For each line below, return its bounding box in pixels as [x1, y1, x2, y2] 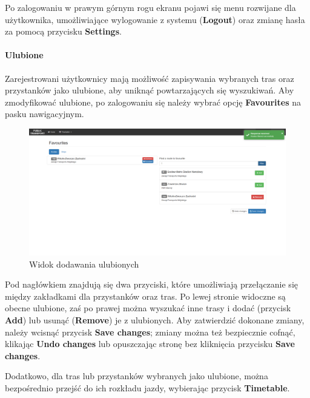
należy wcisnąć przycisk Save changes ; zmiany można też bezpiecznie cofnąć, [5, 325, 295, 338]
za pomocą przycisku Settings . [5, 25, 122, 38]
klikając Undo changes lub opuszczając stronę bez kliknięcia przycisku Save [5, 337, 295, 350]
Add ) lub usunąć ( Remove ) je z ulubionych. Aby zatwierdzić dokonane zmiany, [5, 314, 305, 326]
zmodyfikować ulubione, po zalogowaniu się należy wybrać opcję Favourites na [5, 95, 301, 108]
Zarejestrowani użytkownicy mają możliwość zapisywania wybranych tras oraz [5, 72, 294, 84]
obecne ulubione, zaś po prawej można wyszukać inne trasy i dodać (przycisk [5, 302, 291, 314]
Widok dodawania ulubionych [29, 257, 139, 270]
